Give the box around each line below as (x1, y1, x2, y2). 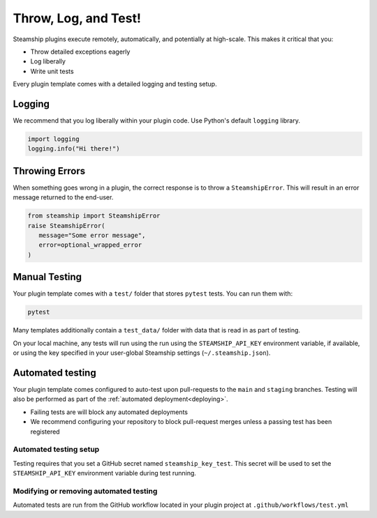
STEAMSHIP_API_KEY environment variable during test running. (13, 469, 197, 478)
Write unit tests (30, 67, 74, 75)
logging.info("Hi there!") (27, 145, 120, 153)
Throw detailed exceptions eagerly (30, 47, 131, 56)
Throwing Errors (13, 165, 86, 177)
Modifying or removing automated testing (13, 486, 158, 496)
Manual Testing (13, 271, 82, 283)
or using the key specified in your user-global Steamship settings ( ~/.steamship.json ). (13, 349, 271, 357)
